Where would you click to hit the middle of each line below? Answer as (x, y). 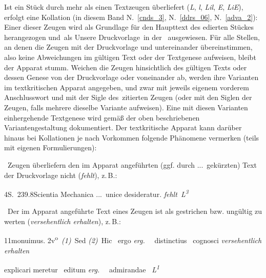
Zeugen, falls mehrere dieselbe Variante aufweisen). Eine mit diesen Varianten (126, 107)
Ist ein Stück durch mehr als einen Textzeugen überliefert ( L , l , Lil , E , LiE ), (124, 7)
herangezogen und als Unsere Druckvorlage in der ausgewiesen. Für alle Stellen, (132, 37)
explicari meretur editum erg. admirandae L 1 (82, 269)
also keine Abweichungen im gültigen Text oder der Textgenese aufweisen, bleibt (130, 57)
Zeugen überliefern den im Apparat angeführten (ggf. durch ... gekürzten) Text (132, 164)
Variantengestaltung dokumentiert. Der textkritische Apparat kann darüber (123, 127)
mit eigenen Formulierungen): (50, 147)
